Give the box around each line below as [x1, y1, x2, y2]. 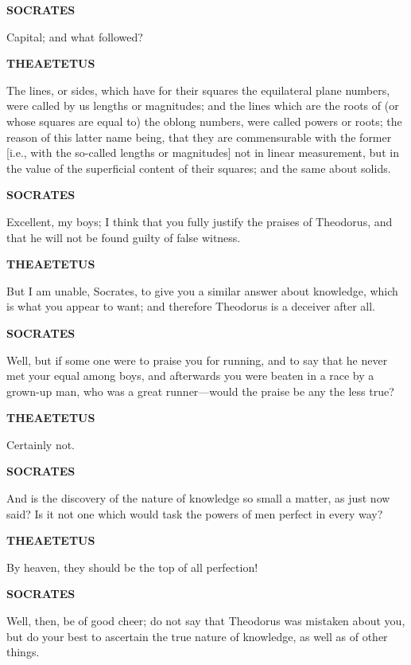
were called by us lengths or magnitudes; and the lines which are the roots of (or [6, 97, 399, 114]
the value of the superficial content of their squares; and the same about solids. [6, 159, 391, 176]
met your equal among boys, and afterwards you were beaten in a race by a [6, 367, 374, 384]
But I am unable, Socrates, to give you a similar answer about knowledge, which [6, 282, 398, 299]
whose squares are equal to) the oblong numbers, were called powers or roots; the [6, 112, 402, 129]
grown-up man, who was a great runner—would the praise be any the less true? [6, 382, 394, 399]
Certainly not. [6, 436, 76, 452]
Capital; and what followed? [6, 28, 143, 45]
